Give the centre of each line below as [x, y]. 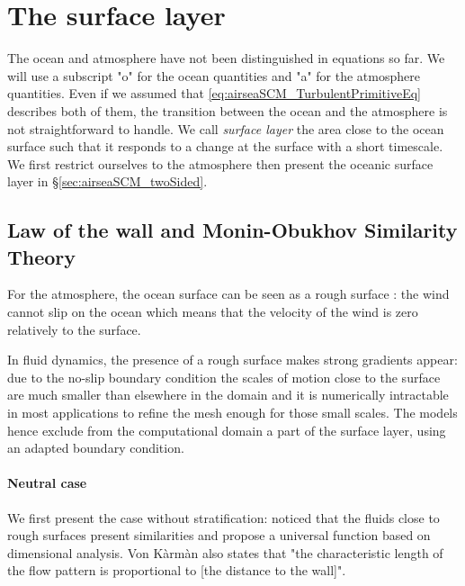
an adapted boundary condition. [96, 448]
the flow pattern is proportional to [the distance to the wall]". [177, 570]
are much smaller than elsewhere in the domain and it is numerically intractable [228, 395]
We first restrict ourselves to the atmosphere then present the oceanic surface [220, 163]
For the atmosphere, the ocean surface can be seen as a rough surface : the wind [228, 294]
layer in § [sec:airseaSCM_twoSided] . [107, 181]
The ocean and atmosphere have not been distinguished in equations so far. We [226, 58]
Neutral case [47, 483]
